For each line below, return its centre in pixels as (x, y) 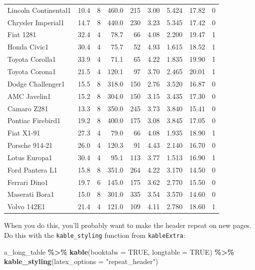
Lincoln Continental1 (39, 10)
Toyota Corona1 (32, 71)
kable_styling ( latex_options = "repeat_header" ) (81, 261)
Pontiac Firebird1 (34, 120)
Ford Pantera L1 (33, 169)
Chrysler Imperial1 (36, 22)
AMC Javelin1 (29, 96)
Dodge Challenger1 (36, 83)
